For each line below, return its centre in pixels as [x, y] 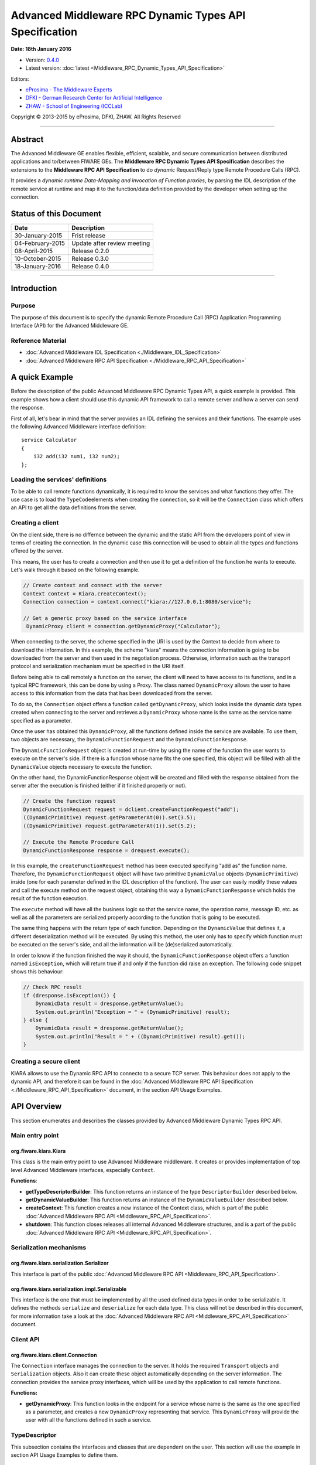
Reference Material [39, 340]
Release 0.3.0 [90, 258]
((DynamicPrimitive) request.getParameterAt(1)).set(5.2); [109, 826]
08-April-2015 [33, 251]
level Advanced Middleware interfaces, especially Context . [83, 1170]
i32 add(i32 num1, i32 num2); [76, 456]
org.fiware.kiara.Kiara [38, 1151]
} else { [36, 1020]
